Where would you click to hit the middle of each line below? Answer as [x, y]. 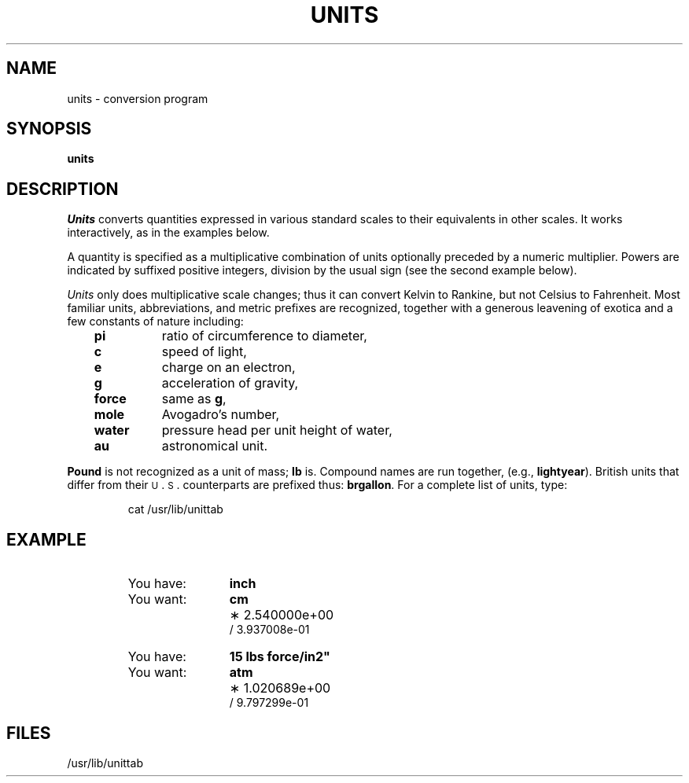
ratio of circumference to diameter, [264, 336]
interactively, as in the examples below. [168, 233]
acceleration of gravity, [230, 383]
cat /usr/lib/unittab [175, 509]
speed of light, [204, 352]
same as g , [194, 399]
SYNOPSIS [49, 129]
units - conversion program [138, 98]
